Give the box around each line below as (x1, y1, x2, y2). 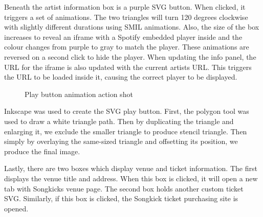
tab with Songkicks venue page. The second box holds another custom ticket (4, 183, 244, 194)
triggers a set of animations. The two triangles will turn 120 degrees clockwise (4, 11, 248, 22)
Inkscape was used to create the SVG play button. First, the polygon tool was (4, 106, 249, 116)
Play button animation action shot (25, 88, 133, 99)
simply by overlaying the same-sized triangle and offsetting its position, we (4, 136, 238, 147)
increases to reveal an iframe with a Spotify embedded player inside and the (4, 31, 243, 42)
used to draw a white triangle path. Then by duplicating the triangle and (4, 115, 234, 126)
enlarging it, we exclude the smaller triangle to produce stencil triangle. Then (4, 126, 247, 136)
